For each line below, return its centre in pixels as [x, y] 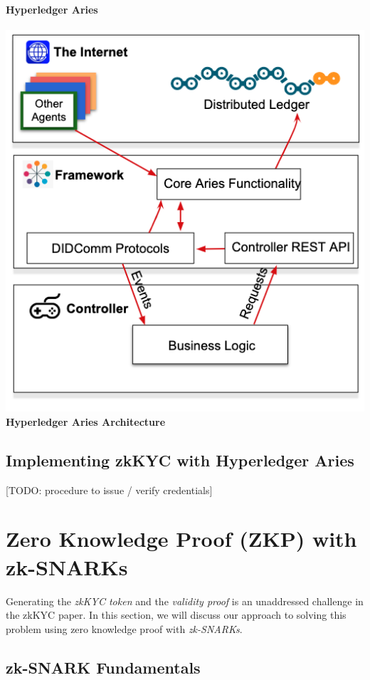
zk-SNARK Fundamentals [103, 667]
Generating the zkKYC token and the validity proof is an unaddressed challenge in [185, 601]
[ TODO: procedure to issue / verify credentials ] [109, 490]
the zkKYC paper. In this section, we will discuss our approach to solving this [176, 615]
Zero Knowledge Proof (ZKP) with [181, 539]
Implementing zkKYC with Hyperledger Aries [180, 460]
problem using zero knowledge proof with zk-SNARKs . [124, 628]
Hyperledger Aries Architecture [86, 421]
